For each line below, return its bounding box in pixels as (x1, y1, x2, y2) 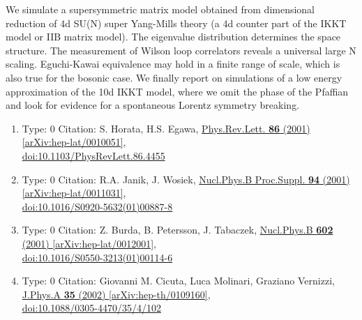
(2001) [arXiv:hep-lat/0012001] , (22, 236, 156, 250)
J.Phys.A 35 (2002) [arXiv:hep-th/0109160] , (22, 287, 211, 301)
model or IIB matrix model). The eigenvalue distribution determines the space (6, 29, 341, 44)
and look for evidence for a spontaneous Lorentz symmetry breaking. (6, 98, 300, 112)
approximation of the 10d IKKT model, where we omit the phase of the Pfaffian (6, 84, 349, 98)
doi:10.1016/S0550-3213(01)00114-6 (22, 250, 173, 264)
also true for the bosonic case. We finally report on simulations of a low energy (6, 70, 342, 84)
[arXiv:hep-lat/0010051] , (22, 135, 126, 149)
